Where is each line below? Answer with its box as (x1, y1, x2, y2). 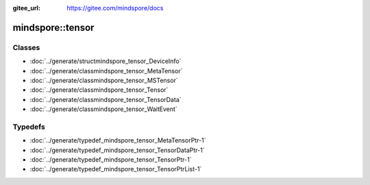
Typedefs (12, 122, 46, 132)
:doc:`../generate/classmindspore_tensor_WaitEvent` (29, 105, 177, 113)
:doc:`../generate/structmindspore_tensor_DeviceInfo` (29, 57, 182, 65)
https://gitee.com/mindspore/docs (66, 4, 164, 12)
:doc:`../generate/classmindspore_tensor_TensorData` (29, 95, 182, 103)
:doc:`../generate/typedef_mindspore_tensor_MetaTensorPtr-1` (29, 136, 206, 145)
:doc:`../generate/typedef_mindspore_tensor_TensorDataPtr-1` (29, 146, 205, 154)
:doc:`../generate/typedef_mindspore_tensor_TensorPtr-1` (29, 156, 192, 164)
